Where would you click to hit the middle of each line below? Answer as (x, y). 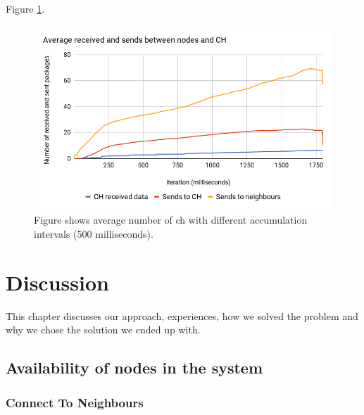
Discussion (57, 282)
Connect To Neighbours (75, 402)
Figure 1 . (25, 8)
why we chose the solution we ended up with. (103, 330)
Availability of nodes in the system (134, 368)
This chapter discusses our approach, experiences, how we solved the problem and (182, 315)
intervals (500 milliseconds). (94, 233)
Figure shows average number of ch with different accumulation (171, 220)
